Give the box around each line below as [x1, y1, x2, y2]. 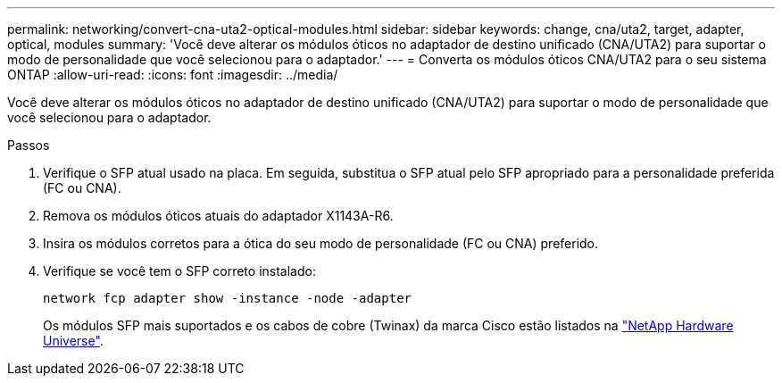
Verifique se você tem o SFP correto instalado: [43, 263, 316, 279]
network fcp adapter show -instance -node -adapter [43, 291, 412, 305]
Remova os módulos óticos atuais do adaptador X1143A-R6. [43, 208, 394, 223]
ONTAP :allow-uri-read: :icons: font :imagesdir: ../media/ [7, 67, 338, 82]
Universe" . [43, 333, 104, 348]
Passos [7, 137, 50, 153]
